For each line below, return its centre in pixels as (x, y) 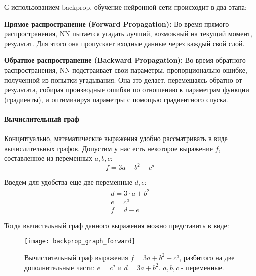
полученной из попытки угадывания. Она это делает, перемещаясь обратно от (123, 80)
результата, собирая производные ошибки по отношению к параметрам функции (127, 90)
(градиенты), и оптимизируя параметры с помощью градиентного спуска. (116, 99)
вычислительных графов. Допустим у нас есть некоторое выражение (108, 148)
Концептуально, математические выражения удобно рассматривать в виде (116, 138)
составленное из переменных (48, 158)
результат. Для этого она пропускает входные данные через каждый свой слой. (124, 43)
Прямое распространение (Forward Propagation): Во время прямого (117, 23)
